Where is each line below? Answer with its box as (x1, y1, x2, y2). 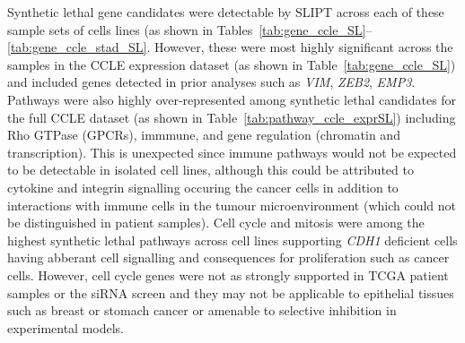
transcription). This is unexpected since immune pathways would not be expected (7, 142, 457, 161)
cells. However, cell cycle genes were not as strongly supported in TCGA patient (7, 265, 449, 284)
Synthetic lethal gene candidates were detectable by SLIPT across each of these (7, 3, 444, 21)
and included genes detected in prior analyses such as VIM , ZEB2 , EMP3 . (7, 73, 416, 91)
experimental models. (7, 318, 125, 337)
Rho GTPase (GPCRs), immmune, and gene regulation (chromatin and (7, 125, 400, 144)
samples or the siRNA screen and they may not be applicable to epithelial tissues (7, 283, 454, 302)
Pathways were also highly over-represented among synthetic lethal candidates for (7, 90, 457, 108)
